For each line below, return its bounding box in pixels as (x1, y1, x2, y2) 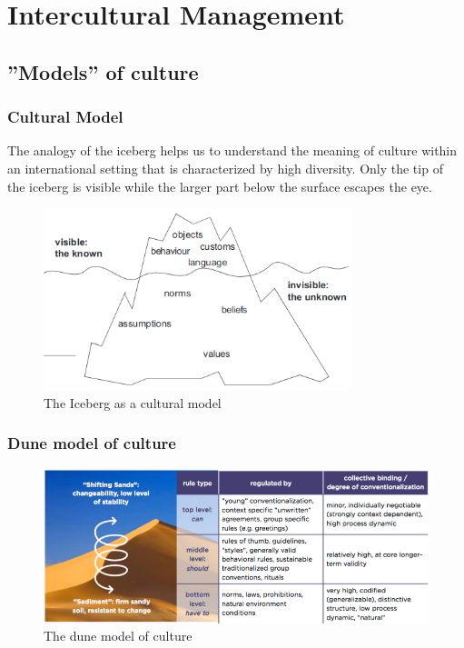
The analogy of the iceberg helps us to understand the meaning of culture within (7, 141, 458, 160)
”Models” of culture (7, 57, 199, 85)
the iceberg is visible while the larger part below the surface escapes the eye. (7, 176, 432, 195)
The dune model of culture (44, 626, 193, 645)
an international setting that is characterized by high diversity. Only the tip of (7, 158, 443, 177)
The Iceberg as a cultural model (44, 393, 222, 412)
